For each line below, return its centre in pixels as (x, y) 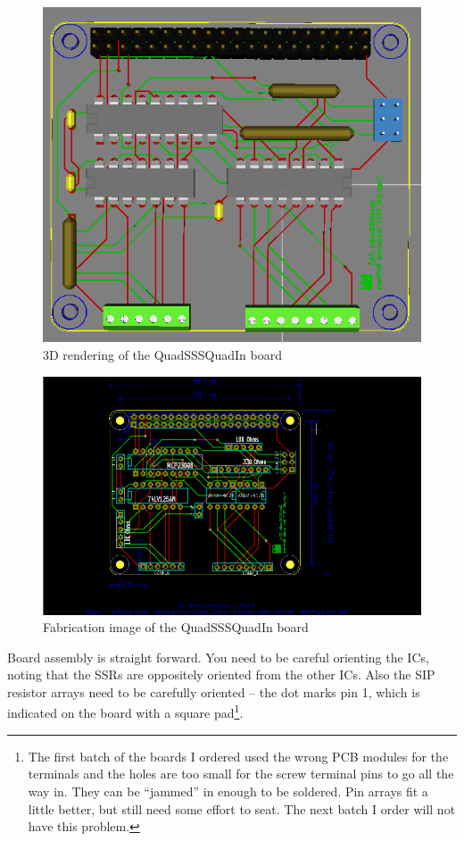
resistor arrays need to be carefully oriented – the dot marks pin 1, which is (214, 691)
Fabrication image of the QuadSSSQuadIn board (176, 627)
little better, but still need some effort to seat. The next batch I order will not (242, 808)
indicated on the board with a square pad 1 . (125, 712)
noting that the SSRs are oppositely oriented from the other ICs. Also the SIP (221, 674)
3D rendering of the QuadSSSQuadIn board (162, 354)
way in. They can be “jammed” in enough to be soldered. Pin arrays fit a (228, 791)
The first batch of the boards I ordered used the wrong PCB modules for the (238, 756)
